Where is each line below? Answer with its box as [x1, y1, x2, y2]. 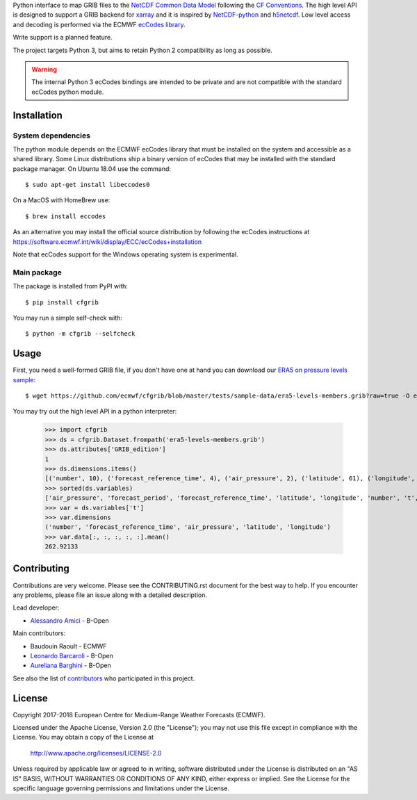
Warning [31, 65, 57, 73]
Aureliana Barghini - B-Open [30, 661, 111, 670]
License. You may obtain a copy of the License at [13, 733, 154, 742]
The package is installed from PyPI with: [13, 282, 129, 291]
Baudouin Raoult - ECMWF [30, 642, 107, 650]
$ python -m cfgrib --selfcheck [25, 330, 136, 338]
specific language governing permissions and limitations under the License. [13, 784, 229, 792]
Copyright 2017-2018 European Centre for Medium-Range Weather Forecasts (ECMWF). [13, 710, 265, 719]
